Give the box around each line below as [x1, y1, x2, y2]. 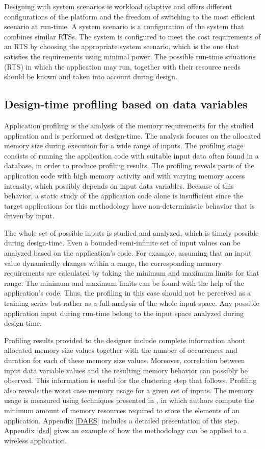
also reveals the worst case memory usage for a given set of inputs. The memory [4, 385, 254, 395]
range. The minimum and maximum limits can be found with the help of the [4, 277, 244, 288]
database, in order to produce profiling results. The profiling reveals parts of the [4, 160, 254, 171]
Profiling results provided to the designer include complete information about [4, 334, 246, 345]
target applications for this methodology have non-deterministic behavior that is [4, 200, 255, 211]
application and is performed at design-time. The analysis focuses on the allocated [4, 130, 261, 141]
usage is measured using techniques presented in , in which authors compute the [4, 395, 254, 406]
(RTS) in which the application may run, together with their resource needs [4, 61, 241, 72]
